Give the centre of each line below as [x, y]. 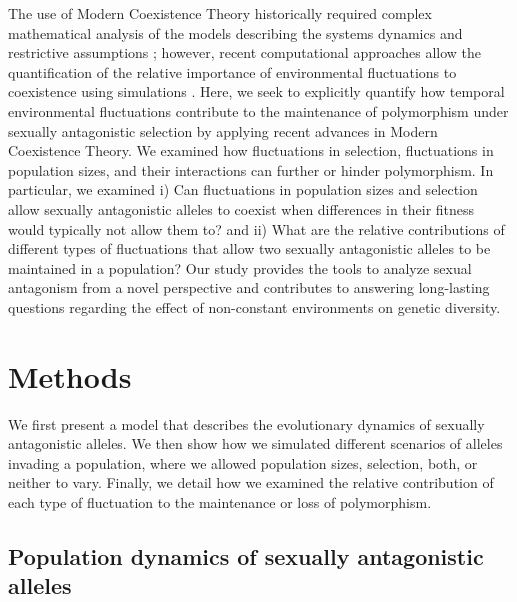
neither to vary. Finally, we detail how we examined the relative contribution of [251, 482]
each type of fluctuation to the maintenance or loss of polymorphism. [220, 502]
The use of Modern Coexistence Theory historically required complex [220, 13]
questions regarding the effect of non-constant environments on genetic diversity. [254, 306]
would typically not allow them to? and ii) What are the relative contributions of [256, 228]
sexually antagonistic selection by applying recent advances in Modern [223, 130]
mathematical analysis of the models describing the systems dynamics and [235, 32]
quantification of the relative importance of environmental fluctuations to [232, 71]
